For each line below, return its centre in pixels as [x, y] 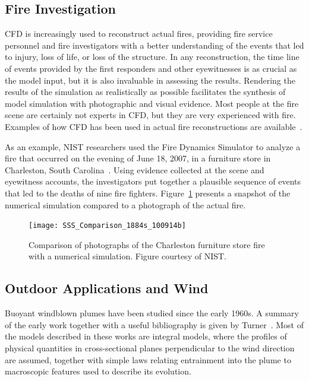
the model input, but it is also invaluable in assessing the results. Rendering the [150, 80]
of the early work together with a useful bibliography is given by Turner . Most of [154, 324]
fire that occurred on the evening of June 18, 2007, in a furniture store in [138, 158]
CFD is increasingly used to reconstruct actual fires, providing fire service [139, 34]
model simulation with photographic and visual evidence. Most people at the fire [152, 103]
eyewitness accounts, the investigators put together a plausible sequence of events [153, 181]
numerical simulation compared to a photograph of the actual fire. [125, 204]
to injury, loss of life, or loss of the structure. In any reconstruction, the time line [152, 57]
